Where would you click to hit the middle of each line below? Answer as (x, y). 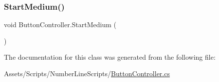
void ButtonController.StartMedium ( (60, 25)
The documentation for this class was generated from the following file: (110, 57)
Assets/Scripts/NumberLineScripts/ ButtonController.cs (87, 73)
